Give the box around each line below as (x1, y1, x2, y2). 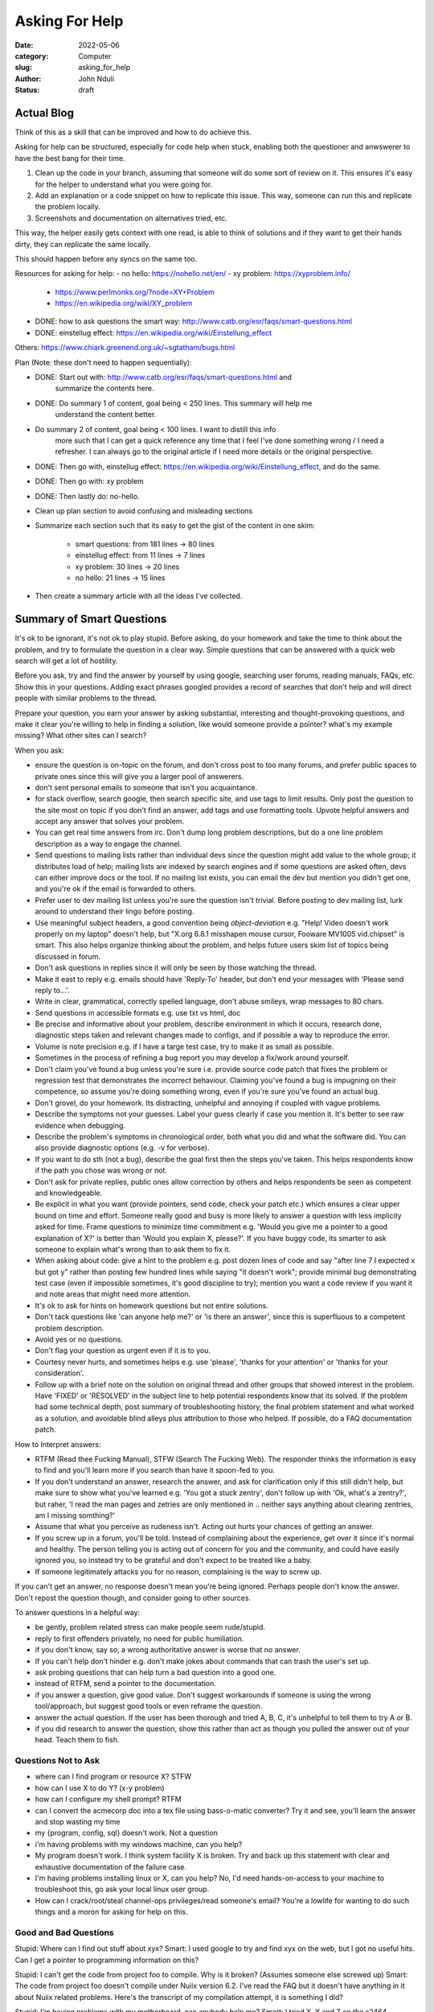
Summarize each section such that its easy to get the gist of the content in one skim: (35, 521, 315, 530)
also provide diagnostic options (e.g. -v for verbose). (35, 1143, 211, 1152)
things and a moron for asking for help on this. (35, 1907, 188, 1917)
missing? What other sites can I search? (14, 731, 147, 740)
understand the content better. (55, 410, 157, 419)
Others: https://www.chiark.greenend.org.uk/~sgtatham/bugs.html (14, 343, 235, 353)
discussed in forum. (35, 951, 100, 961)
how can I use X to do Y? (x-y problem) (35, 1783, 165, 1792)
